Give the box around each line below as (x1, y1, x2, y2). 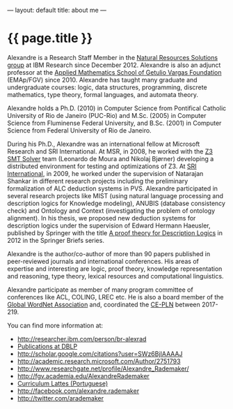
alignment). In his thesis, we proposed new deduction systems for (7, 214, 196, 222)
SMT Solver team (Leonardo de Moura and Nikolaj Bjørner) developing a (7, 154, 214, 163)
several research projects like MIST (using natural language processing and (7, 191, 224, 200)
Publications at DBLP (17, 342, 78, 350)
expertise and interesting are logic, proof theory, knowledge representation (7, 265, 223, 273)
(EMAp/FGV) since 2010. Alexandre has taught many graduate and (7, 75, 198, 84)
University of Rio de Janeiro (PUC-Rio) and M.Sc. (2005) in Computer (7, 111, 207, 119)
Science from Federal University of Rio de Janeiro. (7, 126, 152, 135)
